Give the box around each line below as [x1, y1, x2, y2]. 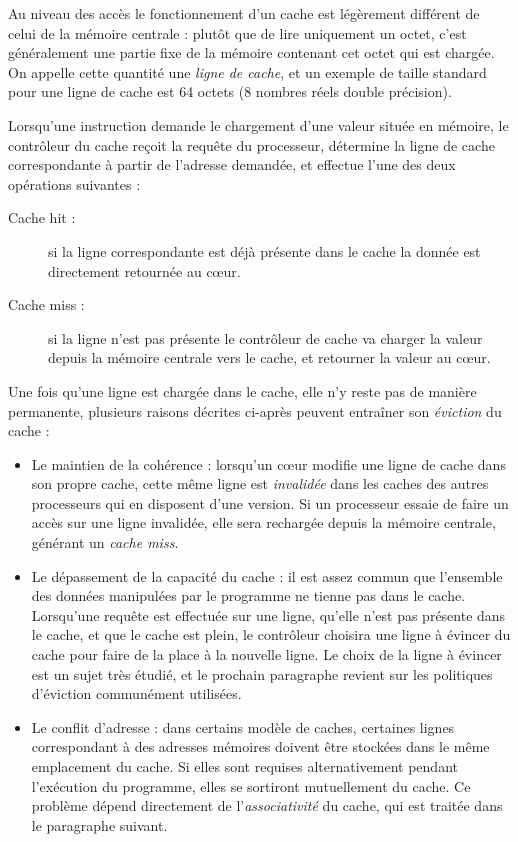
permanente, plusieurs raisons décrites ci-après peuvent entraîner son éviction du [8, 400, 502, 421]
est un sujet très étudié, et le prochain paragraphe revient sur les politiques [31, 663, 493, 684]
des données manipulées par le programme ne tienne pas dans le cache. [31, 585, 466, 606]
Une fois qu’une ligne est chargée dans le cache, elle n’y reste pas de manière [8, 380, 477, 401]
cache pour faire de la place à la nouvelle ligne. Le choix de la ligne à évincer [31, 644, 502, 665]
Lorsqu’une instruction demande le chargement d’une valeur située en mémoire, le [8, 114, 509, 135]
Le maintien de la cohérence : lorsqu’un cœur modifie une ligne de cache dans [31, 453, 506, 474]
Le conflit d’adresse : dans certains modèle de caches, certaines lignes [31, 716, 455, 737]
